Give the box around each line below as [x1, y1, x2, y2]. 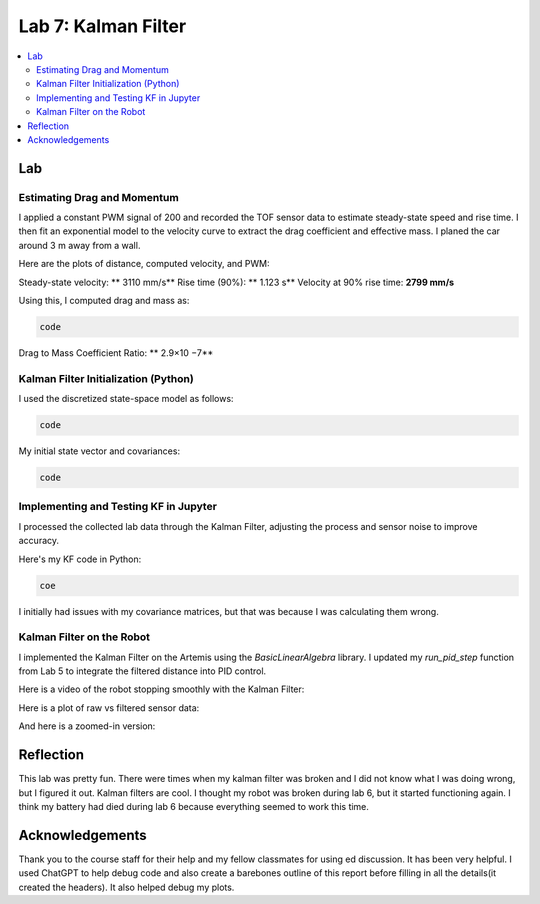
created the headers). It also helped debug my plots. [18, 881, 235, 893]
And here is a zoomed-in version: [18, 720, 156, 732]
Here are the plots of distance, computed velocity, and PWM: [18, 258, 270, 270]
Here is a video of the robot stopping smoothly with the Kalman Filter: [18, 683, 305, 695]
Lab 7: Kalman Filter [18, 15, 187, 37]
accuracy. [18, 535, 60, 547]
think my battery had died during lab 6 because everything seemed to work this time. [18, 800, 370, 812]
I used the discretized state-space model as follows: [18, 393, 234, 405]
